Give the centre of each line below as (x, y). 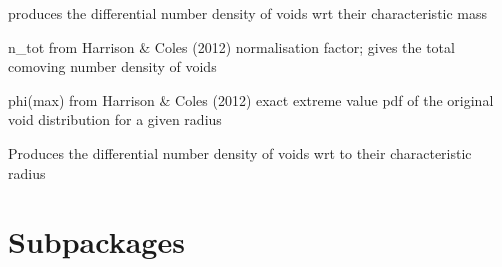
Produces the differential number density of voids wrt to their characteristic (240, 152)
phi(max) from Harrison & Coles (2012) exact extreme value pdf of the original (251, 99)
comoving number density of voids (112, 66)
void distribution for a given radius (115, 119)
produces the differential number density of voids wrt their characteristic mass (248, 13)
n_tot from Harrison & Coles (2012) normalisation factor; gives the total (231, 46)
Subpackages (96, 241)
